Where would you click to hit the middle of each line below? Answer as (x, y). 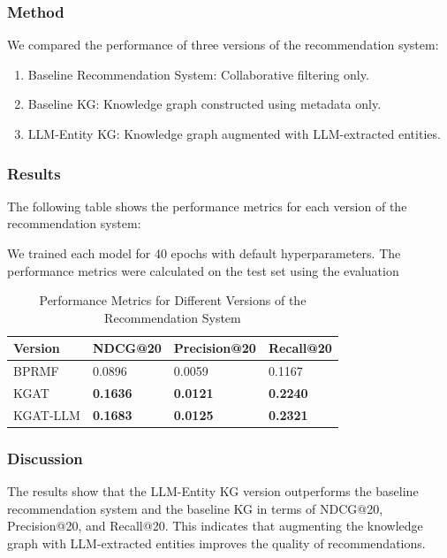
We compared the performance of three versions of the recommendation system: (223, 45)
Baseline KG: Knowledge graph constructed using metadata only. (205, 104)
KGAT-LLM (47, 414)
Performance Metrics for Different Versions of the (173, 300)
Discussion (45, 458)
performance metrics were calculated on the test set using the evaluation (203, 270)
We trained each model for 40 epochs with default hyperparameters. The (204, 253)
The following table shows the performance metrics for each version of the (207, 206)
